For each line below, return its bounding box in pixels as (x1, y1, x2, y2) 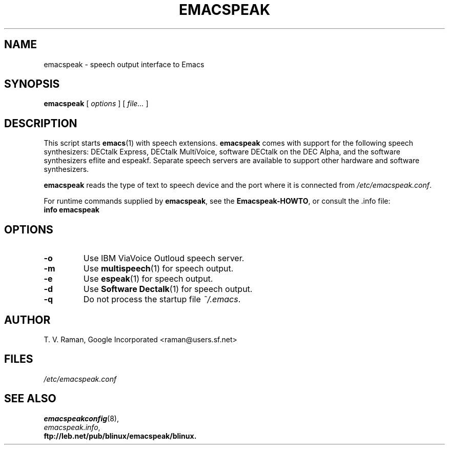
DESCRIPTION (4, 116, 77, 130)
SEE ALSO (4, 392, 56, 405)
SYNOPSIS (4, 77, 60, 91)
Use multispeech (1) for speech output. (83, 263, 234, 274)
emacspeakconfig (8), (44, 414, 119, 423)
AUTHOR (4, 313, 51, 326)
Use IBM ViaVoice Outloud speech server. (83, 253, 244, 264)
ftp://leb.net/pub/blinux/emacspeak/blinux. (44, 431, 197, 440)
